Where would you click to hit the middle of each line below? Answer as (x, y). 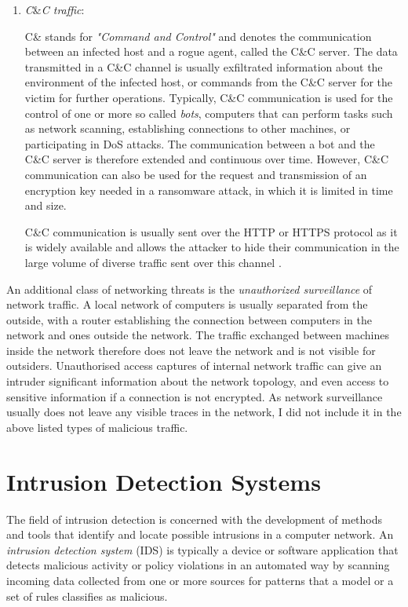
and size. (46, 205)
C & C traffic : (55, 9)
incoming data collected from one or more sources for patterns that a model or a (200, 580)
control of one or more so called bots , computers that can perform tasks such (209, 113)
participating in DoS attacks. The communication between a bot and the (200, 143)
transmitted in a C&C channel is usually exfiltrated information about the (204, 66)
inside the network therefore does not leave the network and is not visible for (191, 350)
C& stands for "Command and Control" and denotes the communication (198, 36)
